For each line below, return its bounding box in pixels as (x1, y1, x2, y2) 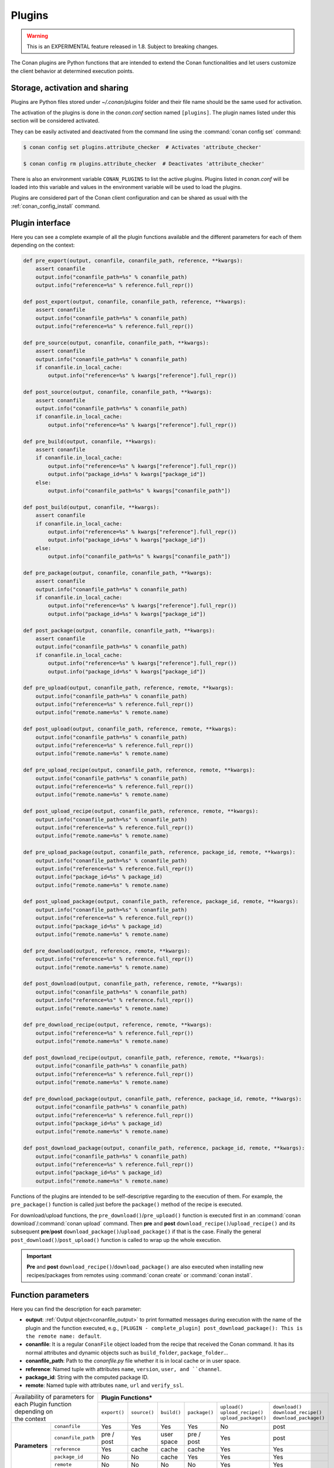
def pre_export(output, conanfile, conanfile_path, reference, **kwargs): (23, 257, 244, 264)
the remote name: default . (25, 1332, 102, 1339)
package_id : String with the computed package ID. (25, 1373, 149, 1381)
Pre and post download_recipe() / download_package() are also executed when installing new (26, 1263, 264, 1271)
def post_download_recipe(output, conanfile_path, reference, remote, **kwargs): (23, 1054, 265, 1061)
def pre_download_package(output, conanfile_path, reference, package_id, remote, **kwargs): (23, 1095, 302, 1102)
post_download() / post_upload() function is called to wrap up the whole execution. (11, 1236, 221, 1243)
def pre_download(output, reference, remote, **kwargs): (23, 947, 191, 954)
